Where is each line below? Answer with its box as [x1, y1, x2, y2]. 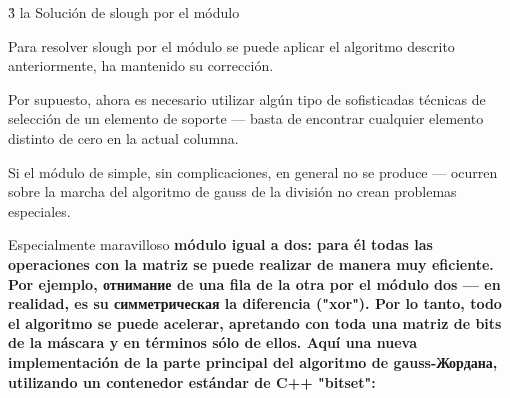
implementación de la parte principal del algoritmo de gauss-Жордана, [8, 351, 498, 372]
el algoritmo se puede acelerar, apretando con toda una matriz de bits [8, 312, 502, 333]
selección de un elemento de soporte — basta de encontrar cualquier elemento [8, 108, 484, 129]
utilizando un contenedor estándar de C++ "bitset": [8, 371, 376, 392]
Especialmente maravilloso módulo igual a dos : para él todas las [8, 234, 433, 255]
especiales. [8, 200, 71, 221]
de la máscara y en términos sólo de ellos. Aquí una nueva [8, 332, 417, 353]
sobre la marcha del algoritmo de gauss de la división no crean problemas [8, 181, 457, 202]
